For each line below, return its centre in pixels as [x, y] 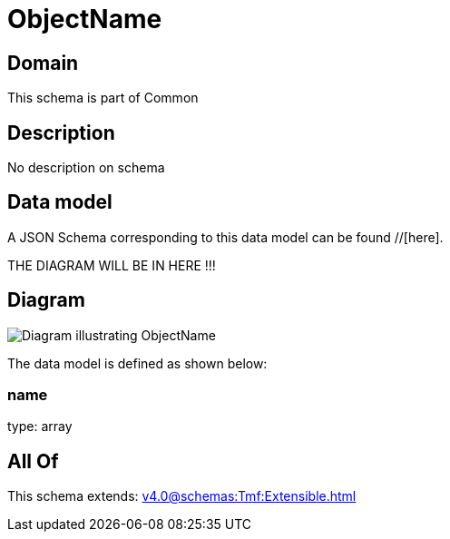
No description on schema [86, 168]
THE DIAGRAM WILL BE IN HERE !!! [112, 265]
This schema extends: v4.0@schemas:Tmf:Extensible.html [182, 496]
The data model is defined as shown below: [137, 363]
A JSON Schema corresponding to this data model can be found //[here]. [225, 237]
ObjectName [85, 19]
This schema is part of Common [103, 98]
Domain [43, 63]
